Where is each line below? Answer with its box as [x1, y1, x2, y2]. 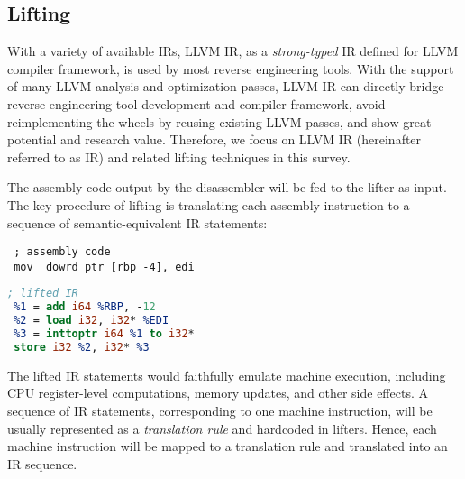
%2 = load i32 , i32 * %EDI [14, 314, 169, 327]
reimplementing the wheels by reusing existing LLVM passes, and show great [7, 112, 432, 131]
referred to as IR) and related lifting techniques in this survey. [7, 147, 351, 166]
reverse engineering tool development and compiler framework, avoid [7, 94, 386, 113]
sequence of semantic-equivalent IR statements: [7, 213, 268, 232]
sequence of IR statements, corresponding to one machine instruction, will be [7, 401, 433, 420]
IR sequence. [7, 454, 77, 473]
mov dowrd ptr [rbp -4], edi [14, 260, 195, 273]
